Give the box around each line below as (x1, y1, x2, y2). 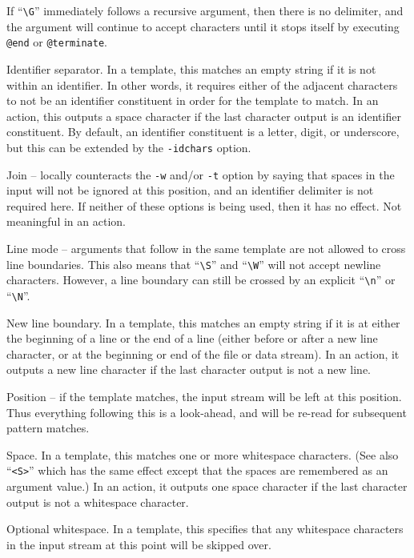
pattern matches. (6, 420, 90, 436)
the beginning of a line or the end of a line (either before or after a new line (6, 330, 378, 347)
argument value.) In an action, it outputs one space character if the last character (6, 477, 408, 494)
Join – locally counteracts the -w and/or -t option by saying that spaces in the (6, 166, 395, 183)
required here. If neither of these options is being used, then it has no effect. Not (6, 197, 402, 214)
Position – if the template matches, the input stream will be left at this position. (6, 387, 402, 404)
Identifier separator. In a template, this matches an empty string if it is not (6, 60, 376, 77)
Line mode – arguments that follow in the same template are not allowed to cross (6, 239, 406, 256)
